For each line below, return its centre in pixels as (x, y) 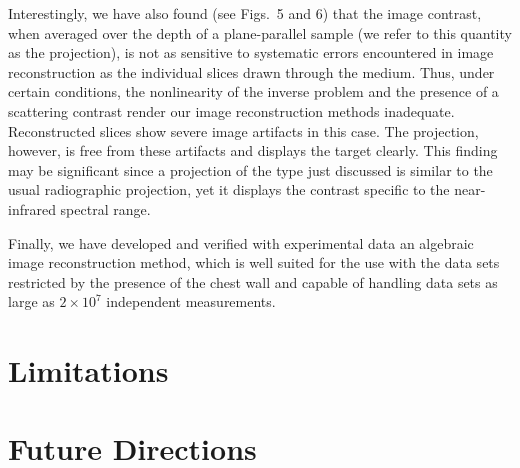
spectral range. (105, 208)
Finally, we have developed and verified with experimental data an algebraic (241, 242)
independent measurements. (191, 301)
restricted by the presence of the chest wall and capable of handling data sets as (253, 281)
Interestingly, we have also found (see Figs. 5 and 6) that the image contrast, (245, 13)
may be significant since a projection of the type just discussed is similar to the (250, 169)
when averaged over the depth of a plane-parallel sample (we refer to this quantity (260, 32)
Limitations (88, 370)
